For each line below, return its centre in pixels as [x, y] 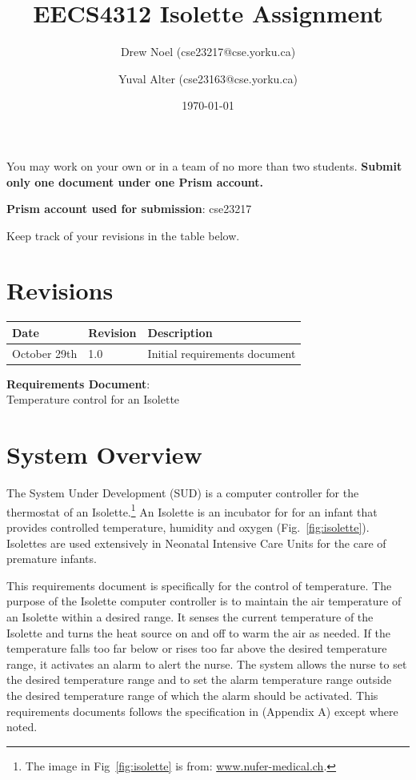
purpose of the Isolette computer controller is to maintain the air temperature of [204, 601]
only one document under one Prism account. [135, 181]
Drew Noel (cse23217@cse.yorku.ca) [208, 52]
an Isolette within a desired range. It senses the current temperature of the [190, 616]
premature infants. [52, 559]
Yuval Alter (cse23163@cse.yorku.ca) [208, 78]
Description [180, 332]
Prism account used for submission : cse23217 [129, 209]
